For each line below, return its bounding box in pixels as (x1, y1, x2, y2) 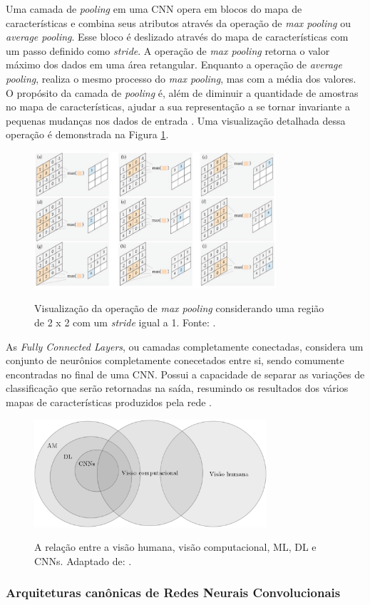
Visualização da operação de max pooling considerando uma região (34, 301, 324, 316)
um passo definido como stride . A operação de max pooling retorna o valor (6, 43, 330, 58)
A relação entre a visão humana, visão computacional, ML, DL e (34, 539, 317, 554)
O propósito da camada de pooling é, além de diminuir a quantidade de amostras (6, 85, 359, 100)
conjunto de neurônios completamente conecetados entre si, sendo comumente (6, 353, 344, 368)
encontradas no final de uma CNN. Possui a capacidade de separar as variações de (6, 366, 365, 381)
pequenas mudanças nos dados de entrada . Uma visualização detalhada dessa (6, 113, 346, 128)
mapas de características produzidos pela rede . (6, 394, 212, 409)
